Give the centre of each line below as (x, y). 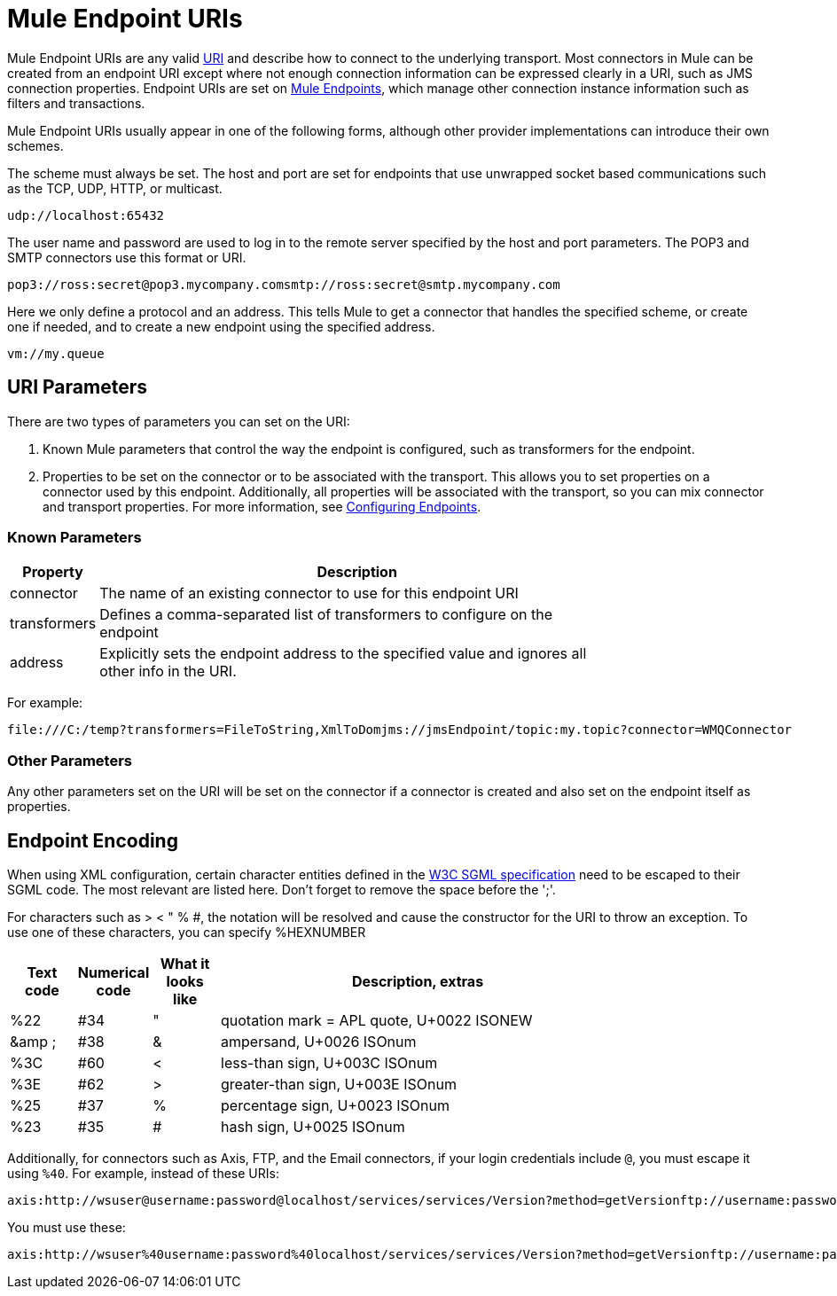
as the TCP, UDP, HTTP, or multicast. (115, 188)
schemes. (35, 145)
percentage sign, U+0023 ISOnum (335, 1105)
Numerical (113, 972)
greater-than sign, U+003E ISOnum (339, 1084)
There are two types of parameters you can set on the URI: (179, 421)
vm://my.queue (56, 353)
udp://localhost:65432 (86, 215)
